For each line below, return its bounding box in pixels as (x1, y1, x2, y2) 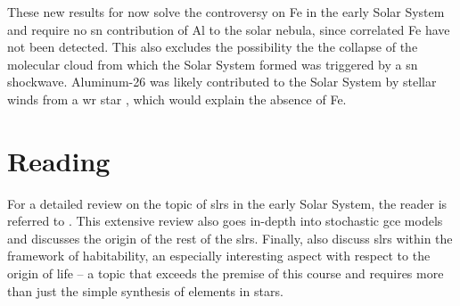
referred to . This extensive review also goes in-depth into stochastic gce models (7, 211, 443, 230)
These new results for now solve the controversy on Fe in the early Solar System (7, 3, 445, 21)
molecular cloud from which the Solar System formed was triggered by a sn (7, 54, 418, 73)
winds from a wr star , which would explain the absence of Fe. (7, 89, 347, 108)
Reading (7, 142, 111, 178)
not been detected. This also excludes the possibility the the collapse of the (7, 37, 418, 56)
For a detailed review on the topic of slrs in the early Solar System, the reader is (7, 194, 448, 212)
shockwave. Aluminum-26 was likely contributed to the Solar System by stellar (7, 72, 437, 91)
